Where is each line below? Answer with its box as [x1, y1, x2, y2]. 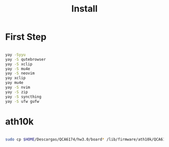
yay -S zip [5, 89, 28, 94]
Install [71, 3, 98, 15]
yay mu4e [5, 80, 24, 85]
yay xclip [5, 76, 26, 81]
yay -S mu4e [5, 66, 30, 71]
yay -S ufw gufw [5, 99, 39, 104]
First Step [5, 31, 47, 43]
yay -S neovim [5, 71, 35, 76]
